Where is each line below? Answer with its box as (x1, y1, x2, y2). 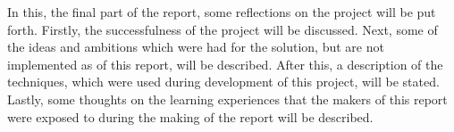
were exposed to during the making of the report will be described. (7, 107, 374, 126)
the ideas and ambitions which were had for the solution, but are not (7, 37, 384, 56)
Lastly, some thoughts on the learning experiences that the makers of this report (7, 89, 448, 108)
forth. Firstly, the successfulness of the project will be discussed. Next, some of (7, 20, 438, 38)
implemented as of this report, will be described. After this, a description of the (7, 54, 443, 73)
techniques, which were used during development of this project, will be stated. (7, 72, 440, 91)
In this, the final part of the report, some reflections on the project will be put (7, 3, 436, 21)
